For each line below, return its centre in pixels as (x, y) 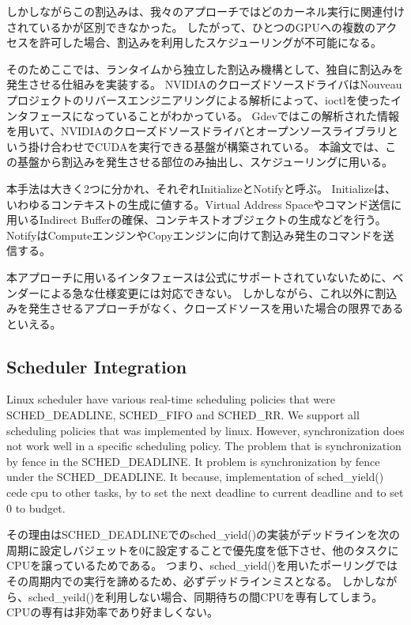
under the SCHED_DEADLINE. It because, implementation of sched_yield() (195, 477)
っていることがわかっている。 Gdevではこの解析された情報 (247, 115)
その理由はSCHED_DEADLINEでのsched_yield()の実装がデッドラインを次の (204, 534)
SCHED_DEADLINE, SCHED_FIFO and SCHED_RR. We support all (183, 415)
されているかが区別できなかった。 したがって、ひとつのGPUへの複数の (191, 27)
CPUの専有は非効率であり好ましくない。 (113, 612)
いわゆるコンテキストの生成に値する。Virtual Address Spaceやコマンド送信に (204, 204)
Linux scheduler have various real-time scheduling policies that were (171, 399)
